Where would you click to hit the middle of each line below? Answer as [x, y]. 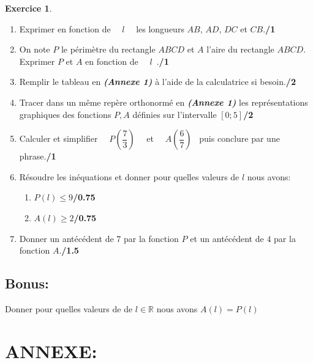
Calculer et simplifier [58, 138]
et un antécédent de [227, 238]
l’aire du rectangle [240, 49]
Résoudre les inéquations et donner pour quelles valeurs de [129, 176]
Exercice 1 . [28, 8]
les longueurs [160, 28]
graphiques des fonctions [65, 114]
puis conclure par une [239, 138]
